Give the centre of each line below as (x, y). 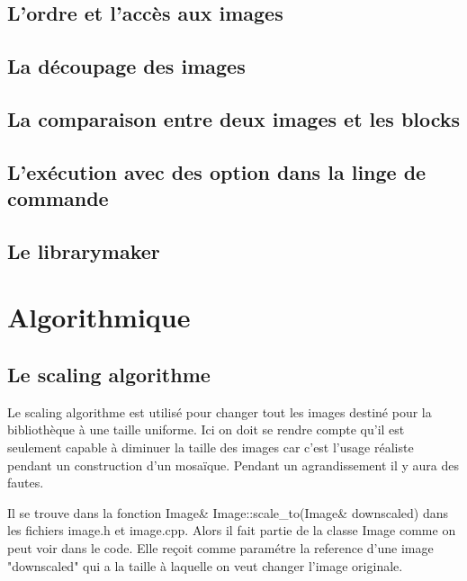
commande (58, 198)
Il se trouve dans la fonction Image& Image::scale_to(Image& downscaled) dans (228, 512)
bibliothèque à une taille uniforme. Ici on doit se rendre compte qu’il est (206, 429)
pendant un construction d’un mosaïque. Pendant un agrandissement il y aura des (233, 465)
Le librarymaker (84, 250)
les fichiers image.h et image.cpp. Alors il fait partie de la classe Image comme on (232, 530)
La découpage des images (126, 66)
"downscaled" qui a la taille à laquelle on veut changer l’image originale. (205, 565)
